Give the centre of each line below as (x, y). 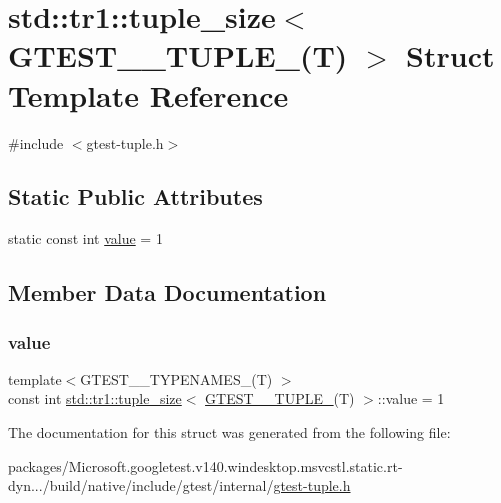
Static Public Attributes (135, 196)
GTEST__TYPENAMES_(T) (176, 378)
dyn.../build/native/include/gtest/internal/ (141, 485)
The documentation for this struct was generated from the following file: (229, 432)
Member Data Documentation (167, 292)
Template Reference (148, 94)
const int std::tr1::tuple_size (95, 398)
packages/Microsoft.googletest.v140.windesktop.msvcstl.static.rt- (205, 465)
